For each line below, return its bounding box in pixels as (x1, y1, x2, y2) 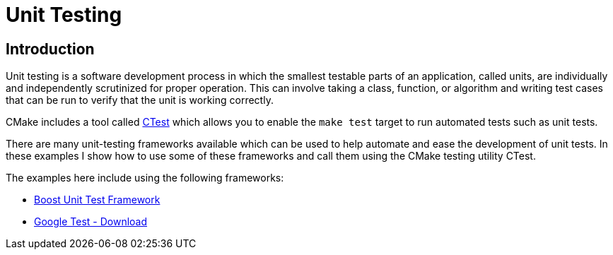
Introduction (6, 40, 95, 58)
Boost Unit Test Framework (34, 194, 160, 206)
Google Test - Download (34, 215, 148, 228)
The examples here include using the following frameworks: (6, 172, 284, 184)
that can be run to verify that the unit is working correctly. (6, 94, 274, 107)
